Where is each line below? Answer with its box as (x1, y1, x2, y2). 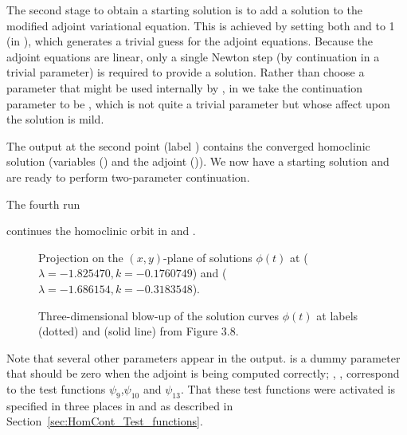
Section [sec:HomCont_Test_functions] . (6, 413, 203, 429)
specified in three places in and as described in (6, 397, 233, 413)
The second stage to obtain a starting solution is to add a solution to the (6, 2, 362, 18)
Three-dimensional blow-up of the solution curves (38, 307, 280, 323)
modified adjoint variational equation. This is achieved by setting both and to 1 (6, 17, 395, 33)
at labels (316, 307, 358, 323)
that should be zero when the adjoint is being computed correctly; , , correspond (6, 365, 400, 382)
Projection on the (38, 249, 123, 265)
